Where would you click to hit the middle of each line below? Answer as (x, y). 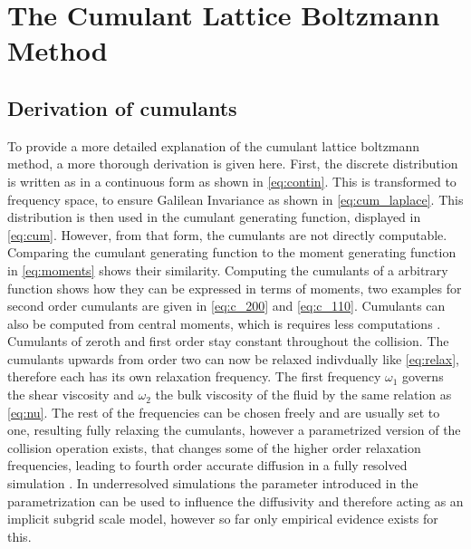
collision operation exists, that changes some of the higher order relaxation (214, 447)
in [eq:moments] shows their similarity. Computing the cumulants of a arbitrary (228, 270)
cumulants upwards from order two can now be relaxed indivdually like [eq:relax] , (233, 358)
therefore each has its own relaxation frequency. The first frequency (194, 376)
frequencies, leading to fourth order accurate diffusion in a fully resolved (207, 465)
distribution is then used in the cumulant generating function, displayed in (214, 217)
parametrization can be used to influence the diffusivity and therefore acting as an (235, 501)
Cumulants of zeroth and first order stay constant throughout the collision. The (228, 341)
